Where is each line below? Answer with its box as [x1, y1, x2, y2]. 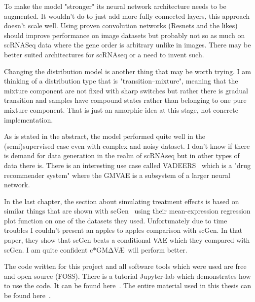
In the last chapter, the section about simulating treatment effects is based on [4, 196, 239, 206]
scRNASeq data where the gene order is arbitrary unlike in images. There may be [4, 40, 251, 50]
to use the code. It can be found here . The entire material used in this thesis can [4, 280, 251, 291]
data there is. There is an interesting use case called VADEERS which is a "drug [4, 160, 251, 170]
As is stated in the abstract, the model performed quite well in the [4, 131, 205, 141]
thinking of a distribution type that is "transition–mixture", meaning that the [4, 76, 238, 86]
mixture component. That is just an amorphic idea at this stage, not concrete [4, 104, 238, 115]
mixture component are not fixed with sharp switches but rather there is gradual [4, 85, 248, 95]
